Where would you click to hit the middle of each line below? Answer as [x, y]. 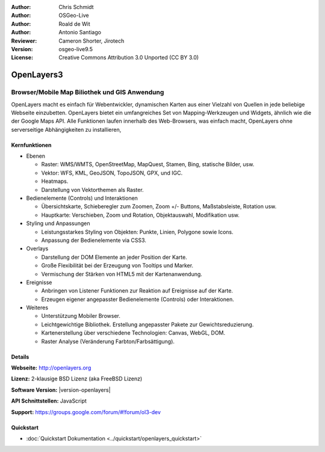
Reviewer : [24, 41]
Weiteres [37, 308]
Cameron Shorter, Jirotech [91, 41]
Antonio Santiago [80, 33]
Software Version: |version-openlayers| [61, 390]
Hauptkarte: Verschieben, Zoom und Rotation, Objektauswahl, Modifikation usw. [141, 215]
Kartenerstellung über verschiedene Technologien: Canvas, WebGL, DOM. [133, 333]
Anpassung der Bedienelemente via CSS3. [94, 240]
